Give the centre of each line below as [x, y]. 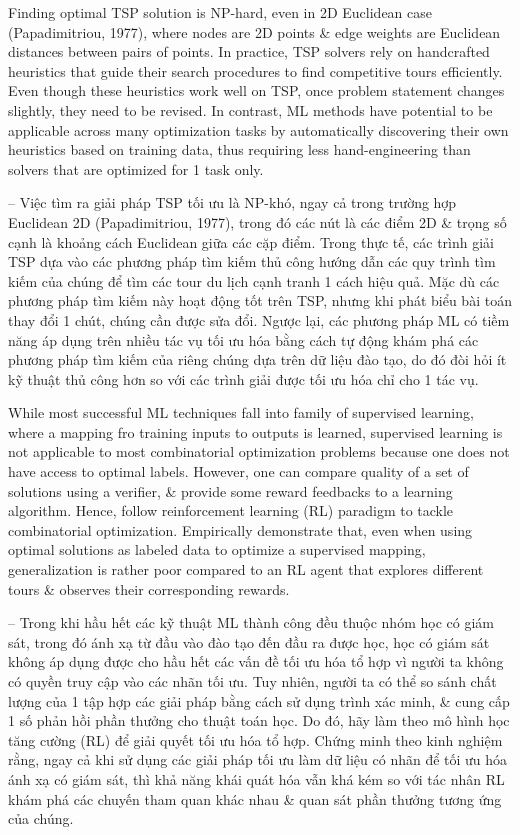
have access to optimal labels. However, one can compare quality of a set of [238, 471]
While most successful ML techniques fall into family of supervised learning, [241, 412]
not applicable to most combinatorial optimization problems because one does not [259, 451]
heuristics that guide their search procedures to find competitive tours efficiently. [255, 70]
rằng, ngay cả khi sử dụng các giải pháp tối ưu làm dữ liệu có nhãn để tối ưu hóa [258, 759]
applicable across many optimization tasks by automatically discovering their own [258, 129]
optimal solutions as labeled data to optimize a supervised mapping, [217, 549]
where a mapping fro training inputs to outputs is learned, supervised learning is [255, 431]
